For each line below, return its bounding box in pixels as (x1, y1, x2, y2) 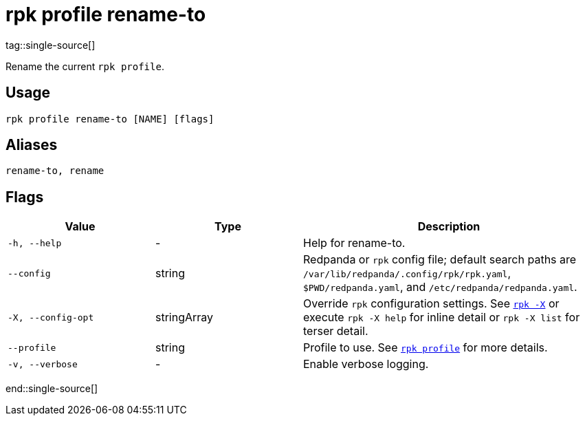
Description (417, 219, 481, 234)
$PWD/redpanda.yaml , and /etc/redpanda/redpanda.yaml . (303, 280, 577, 294)
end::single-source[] (5, 382, 98, 395)
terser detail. (303, 324, 368, 338)
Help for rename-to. (303, 236, 406, 250)
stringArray (155, 310, 214, 325)
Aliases (5, 136, 58, 154)
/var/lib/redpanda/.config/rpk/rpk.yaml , (303, 266, 511, 281)
